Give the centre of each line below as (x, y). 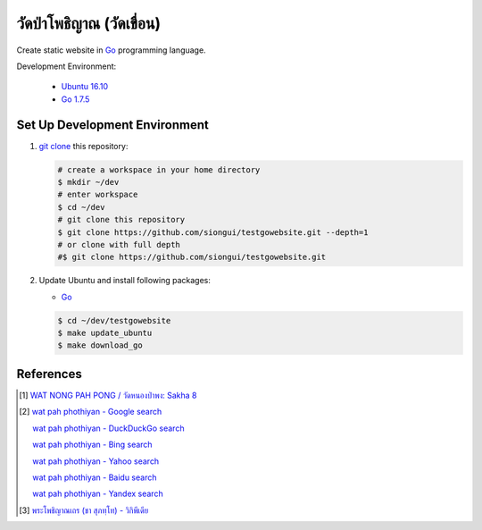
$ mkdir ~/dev (88, 182)
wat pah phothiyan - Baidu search (95, 477)
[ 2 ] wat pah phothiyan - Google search (91, 412)
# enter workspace (98, 195)
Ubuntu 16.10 (85, 87)
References (49, 374)
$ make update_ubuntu (105, 333)
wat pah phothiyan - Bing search (92, 445)
